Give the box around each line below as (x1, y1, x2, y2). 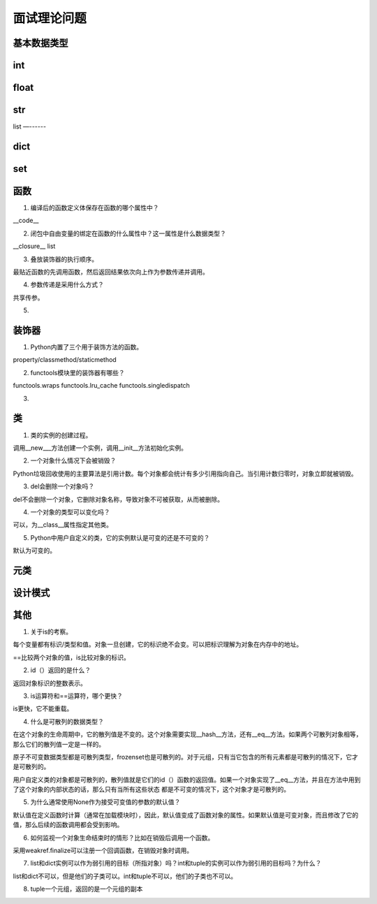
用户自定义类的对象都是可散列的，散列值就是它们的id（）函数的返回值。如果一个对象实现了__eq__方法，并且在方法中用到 (13, 775, 361, 784)
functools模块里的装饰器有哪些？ (30, 368, 125, 377)
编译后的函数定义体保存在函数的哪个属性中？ (30, 203, 159, 212)
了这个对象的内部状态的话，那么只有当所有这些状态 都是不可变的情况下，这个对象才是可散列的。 (13, 785, 290, 794)
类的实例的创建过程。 (30, 430, 92, 439)
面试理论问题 (13, 10, 87, 26)
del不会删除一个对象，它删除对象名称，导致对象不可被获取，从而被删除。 (13, 495, 224, 503)
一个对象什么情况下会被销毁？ (30, 456, 117, 465)
